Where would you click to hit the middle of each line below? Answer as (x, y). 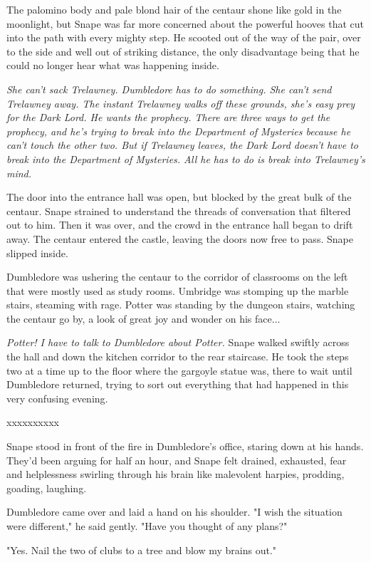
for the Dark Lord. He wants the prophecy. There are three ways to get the (168, 117)
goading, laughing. (47, 488)
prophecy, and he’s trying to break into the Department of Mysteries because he (179, 131)
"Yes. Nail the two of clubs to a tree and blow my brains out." (142, 550)
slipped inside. (37, 253)
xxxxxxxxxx (33, 422)
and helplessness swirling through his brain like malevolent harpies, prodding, (176, 474)
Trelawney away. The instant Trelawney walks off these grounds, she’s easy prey (181, 103)
